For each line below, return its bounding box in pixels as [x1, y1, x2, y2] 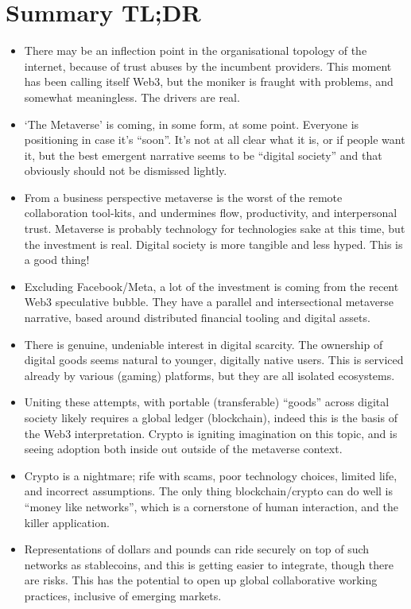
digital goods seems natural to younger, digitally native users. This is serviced [24, 351, 404, 368]
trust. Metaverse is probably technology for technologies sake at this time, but [24, 220, 405, 237]
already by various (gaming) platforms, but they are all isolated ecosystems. [24, 367, 395, 383]
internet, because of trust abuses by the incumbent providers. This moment [24, 57, 392, 74]
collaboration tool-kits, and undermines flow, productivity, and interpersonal [24, 204, 397, 221]
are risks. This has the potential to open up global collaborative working [24, 572, 378, 588]
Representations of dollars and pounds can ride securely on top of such [24, 541, 370, 557]
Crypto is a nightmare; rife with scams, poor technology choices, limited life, [24, 467, 397, 483]
